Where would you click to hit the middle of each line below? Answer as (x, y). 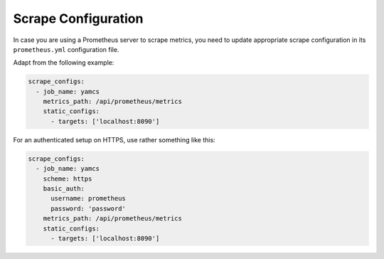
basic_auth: (64, 189)
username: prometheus (88, 199)
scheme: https (68, 179)
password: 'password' (88, 208)
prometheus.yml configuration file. (66, 49)
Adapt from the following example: (64, 63)
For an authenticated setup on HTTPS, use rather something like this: (114, 139)
